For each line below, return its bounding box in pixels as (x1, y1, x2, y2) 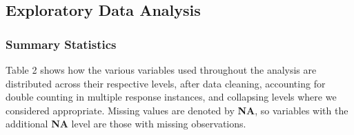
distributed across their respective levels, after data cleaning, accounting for (6, 76, 326, 90)
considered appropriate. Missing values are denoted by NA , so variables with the (6, 103, 348, 117)
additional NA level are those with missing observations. (6, 116, 246, 131)
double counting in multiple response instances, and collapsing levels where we (6, 90, 337, 104)
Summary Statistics (6, 35, 117, 52)
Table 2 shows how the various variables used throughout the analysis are (6, 63, 317, 76)
